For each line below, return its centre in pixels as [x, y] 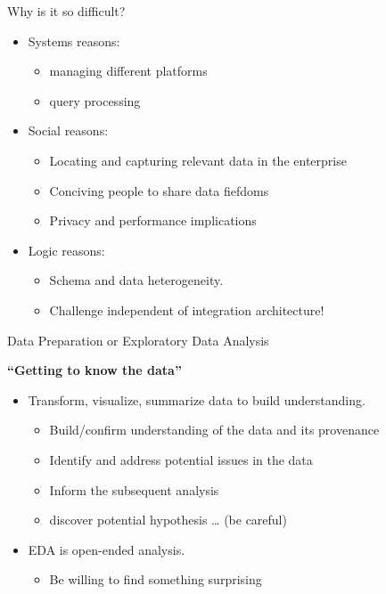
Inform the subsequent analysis [134, 489]
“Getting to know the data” [94, 370]
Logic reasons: [66, 250]
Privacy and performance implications [153, 220]
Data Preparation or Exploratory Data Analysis [138, 340]
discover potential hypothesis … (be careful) [168, 520]
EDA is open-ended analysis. [107, 549]
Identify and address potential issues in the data [181, 459]
